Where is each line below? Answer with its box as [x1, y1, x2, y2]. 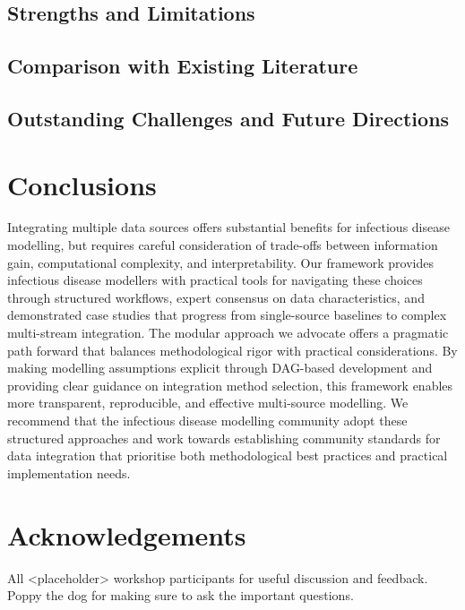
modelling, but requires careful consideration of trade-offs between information [7, 236, 438, 254]
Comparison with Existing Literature [7, 52, 358, 80]
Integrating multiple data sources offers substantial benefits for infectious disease [7, 218, 450, 236]
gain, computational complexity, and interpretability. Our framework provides [7, 253, 434, 271]
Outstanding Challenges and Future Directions [7, 104, 450, 132]
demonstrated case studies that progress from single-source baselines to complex [7, 305, 447, 324]
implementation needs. [7, 463, 131, 482]
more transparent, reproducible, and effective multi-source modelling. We [7, 393, 409, 412]
